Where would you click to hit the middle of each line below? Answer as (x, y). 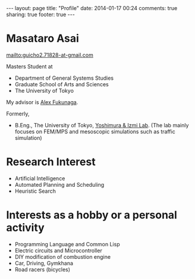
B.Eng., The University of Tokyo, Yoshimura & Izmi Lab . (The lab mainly (102, 125)
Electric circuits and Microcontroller (58, 250)
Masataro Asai (43, 38)
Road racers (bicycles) (42, 269)
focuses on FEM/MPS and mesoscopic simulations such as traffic (95, 131)
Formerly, (18, 114)
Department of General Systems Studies (64, 78)
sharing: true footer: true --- (41, 14)
